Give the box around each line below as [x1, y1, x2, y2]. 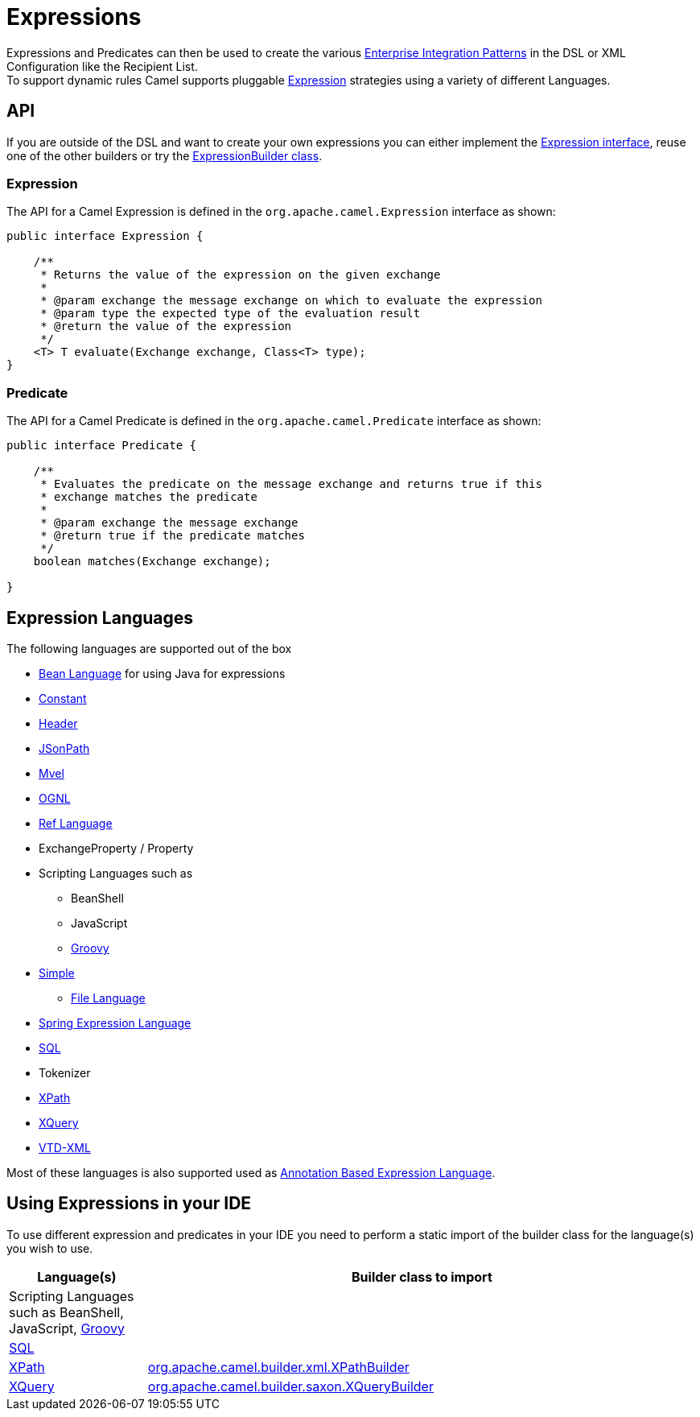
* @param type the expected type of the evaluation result [40, 307, 421, 320]
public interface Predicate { [6, 439, 197, 452]
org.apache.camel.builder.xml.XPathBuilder [147, 1358, 410, 1375]
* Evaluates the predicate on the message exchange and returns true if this [40, 477, 542, 491]
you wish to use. [6, 1241, 93, 1255]
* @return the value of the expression [40, 320, 292, 333]
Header [39, 716, 78, 730]
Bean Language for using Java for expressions [39, 666, 286, 680]
